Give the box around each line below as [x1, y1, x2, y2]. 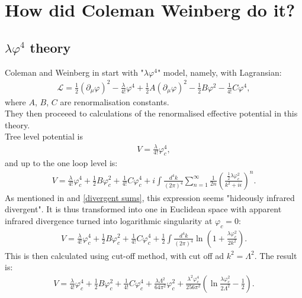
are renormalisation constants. [60, 95, 169, 108]
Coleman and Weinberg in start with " [5, 66, 144, 78]
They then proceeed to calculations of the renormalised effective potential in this [5, 107, 298, 119]
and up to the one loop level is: [5, 157, 118, 169]
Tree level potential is [5, 130, 83, 142]
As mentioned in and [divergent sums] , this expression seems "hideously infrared [5, 191, 295, 203]
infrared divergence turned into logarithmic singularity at [5, 214, 213, 226]
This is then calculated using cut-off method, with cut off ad [5, 249, 224, 261]
